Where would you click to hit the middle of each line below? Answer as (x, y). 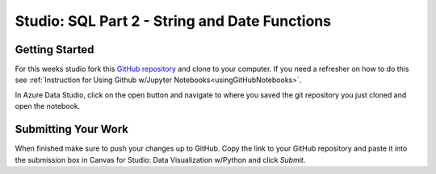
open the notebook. (48, 106)
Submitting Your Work (72, 129)
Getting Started (55, 50)
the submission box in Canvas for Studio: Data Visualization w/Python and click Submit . (160, 159)
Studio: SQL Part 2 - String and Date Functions (173, 21)
